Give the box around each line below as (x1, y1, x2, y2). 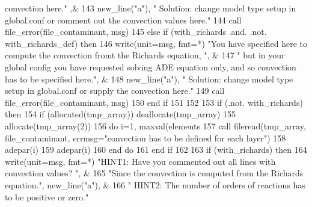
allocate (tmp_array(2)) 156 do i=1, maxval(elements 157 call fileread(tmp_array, (5, 119, 306, 132)
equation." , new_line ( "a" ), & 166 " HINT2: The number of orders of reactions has (5, 178, 305, 191)
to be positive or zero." (5, 190, 89, 203)
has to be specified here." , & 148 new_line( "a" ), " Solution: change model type (5, 72, 293, 85)
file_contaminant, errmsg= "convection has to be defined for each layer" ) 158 (5, 131, 286, 144)
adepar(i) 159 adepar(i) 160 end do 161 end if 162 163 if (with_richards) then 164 (5, 143, 307, 156)
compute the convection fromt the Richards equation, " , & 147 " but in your (5, 49, 285, 61)
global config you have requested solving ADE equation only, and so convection (5, 60, 296, 73)
